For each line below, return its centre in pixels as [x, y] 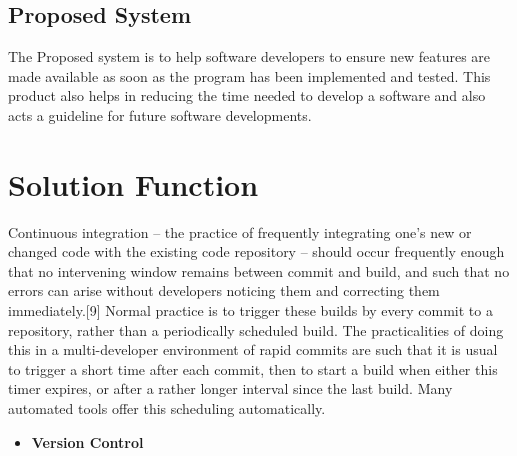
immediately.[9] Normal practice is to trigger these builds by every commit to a [250, 310]
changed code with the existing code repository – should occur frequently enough [256, 251]
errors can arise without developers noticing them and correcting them [224, 290]
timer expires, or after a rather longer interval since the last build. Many [230, 388]
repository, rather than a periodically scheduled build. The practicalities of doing [256, 329]
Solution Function [133, 183]
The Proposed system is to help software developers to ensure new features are [249, 56]
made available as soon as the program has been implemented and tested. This [249, 75]
